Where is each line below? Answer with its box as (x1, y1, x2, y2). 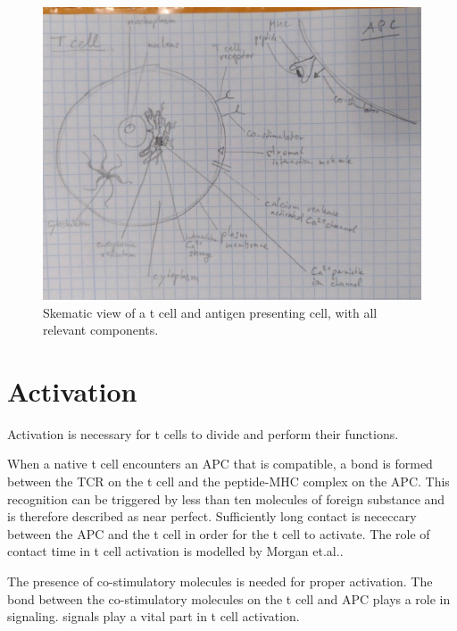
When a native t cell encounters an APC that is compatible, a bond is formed (7, 454, 433, 473)
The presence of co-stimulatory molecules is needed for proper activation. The (7, 572, 433, 590)
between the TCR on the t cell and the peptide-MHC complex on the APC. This (7, 472, 450, 491)
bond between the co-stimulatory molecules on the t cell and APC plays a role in (7, 589, 451, 608)
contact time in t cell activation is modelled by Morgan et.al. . (7, 542, 344, 560)
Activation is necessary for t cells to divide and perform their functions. (7, 424, 399, 443)
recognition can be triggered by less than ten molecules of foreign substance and (7, 489, 445, 508)
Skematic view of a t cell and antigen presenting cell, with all (43, 303, 378, 321)
